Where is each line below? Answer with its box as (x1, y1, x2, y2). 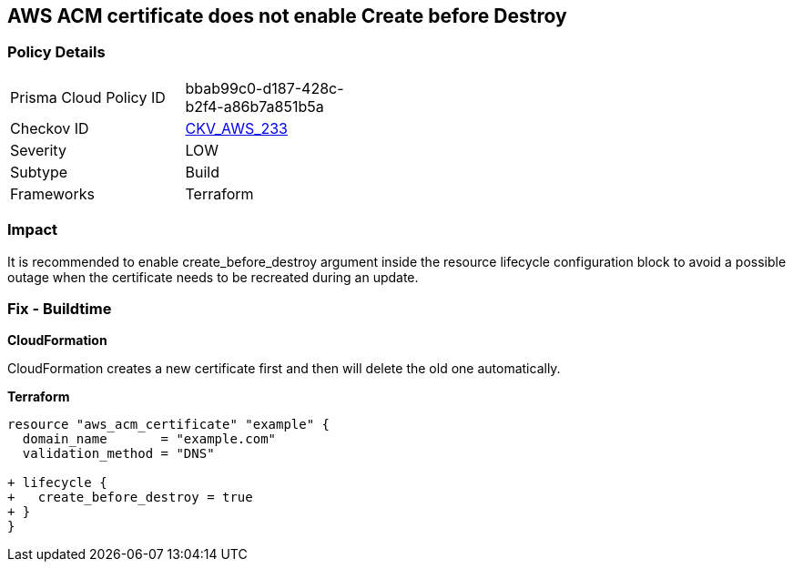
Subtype (10, 162, 68, 181)
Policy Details (7, 43, 106, 62)
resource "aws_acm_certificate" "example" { (7, 417, 330, 432)
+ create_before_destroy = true (7, 490, 253, 505)
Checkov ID (10, 118, 89, 137)
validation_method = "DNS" (22, 446, 215, 462)
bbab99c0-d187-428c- (185, 78, 344, 97)
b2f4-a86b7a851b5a (185, 97, 324, 116)
